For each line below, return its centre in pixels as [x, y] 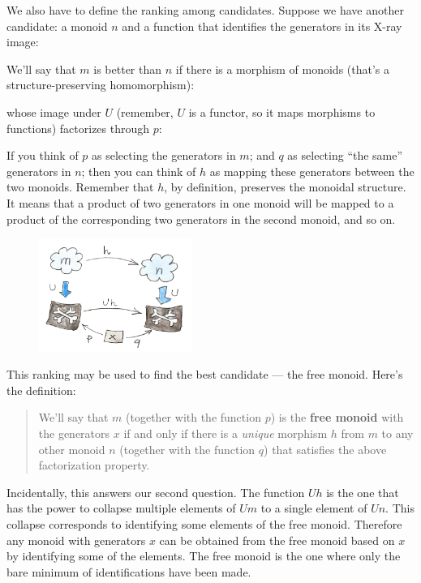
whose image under [54, 111]
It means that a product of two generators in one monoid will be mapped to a [200, 202]
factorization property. [94, 465]
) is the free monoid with [337, 417]
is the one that [363, 492]
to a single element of [314, 508]
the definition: [41, 390]
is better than [128, 69]
